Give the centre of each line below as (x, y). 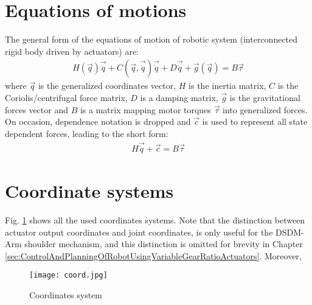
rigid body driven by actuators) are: (72, 51)
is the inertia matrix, (227, 86)
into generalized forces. (265, 109)
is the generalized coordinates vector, (107, 86)
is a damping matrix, (179, 97)
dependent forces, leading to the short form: (87, 133)
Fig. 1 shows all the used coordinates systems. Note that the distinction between (155, 219)
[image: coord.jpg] (68, 275)
